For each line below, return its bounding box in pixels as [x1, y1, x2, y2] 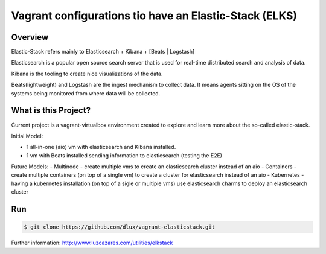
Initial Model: [11, 132, 43, 139]
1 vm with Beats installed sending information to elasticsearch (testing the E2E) [26, 151, 223, 159]
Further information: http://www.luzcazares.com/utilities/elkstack [11, 239, 173, 247]
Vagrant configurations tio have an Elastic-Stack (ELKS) [11, 9, 298, 22]
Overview [11, 32, 49, 42]
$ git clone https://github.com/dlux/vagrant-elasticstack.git [24, 224, 216, 230]
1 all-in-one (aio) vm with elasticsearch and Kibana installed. [26, 144, 176, 151]
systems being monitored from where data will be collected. [11, 89, 161, 97]
